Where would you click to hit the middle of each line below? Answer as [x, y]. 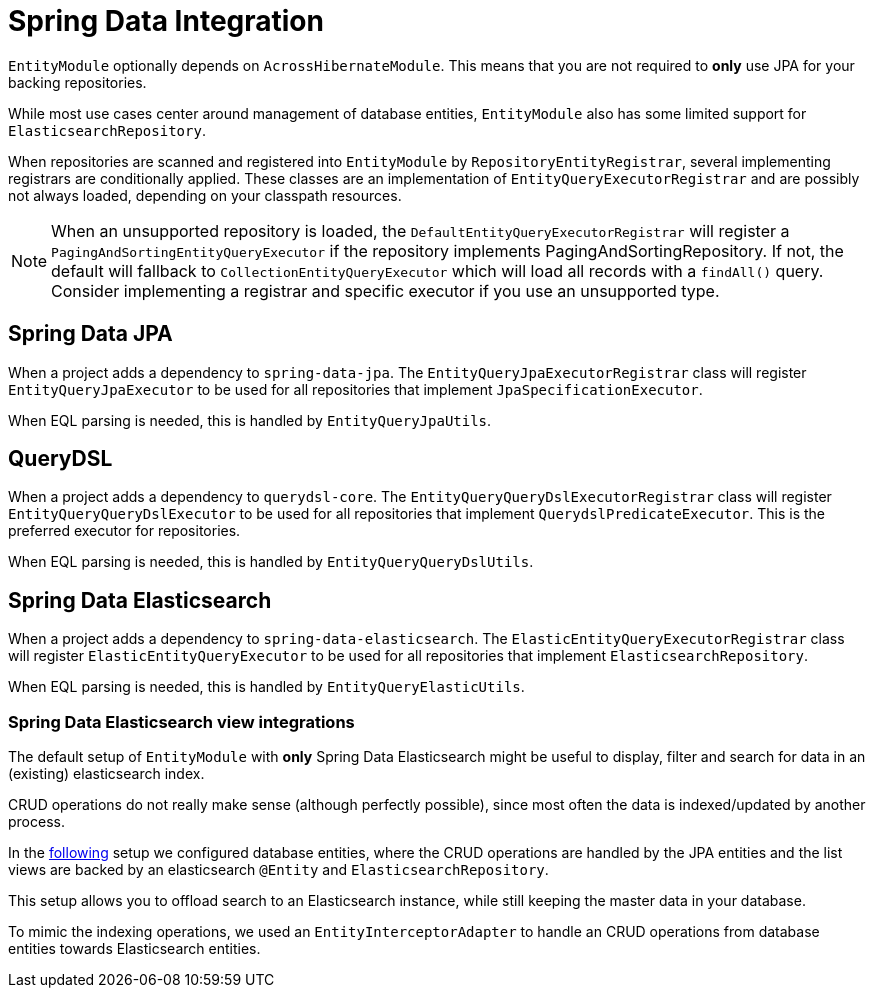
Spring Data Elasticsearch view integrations [181, 721]
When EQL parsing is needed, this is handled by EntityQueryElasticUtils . [266, 687]
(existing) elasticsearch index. [106, 774]
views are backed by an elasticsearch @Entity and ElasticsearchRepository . [278, 870]
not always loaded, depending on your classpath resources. [205, 195]
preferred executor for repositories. [124, 531]
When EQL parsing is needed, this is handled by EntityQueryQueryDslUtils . [271, 562]
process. [36, 822]
